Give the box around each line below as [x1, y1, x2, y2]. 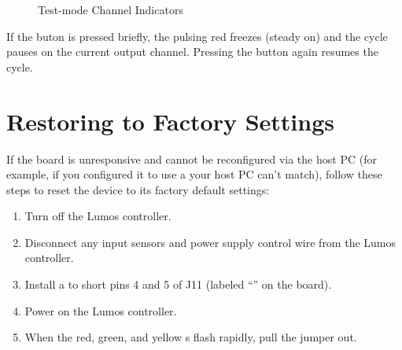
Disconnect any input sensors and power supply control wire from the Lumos [24, 234, 396, 250]
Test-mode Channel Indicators [38, 2, 183, 17]
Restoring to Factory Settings [6, 105, 334, 137]
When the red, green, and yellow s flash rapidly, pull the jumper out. [24, 329, 357, 345]
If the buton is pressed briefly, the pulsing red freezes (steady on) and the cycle [6, 28, 388, 44]
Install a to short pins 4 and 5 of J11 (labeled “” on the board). [24, 276, 332, 293]
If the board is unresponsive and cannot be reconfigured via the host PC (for [6, 150, 377, 167]
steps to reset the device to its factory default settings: [6, 181, 270, 197]
